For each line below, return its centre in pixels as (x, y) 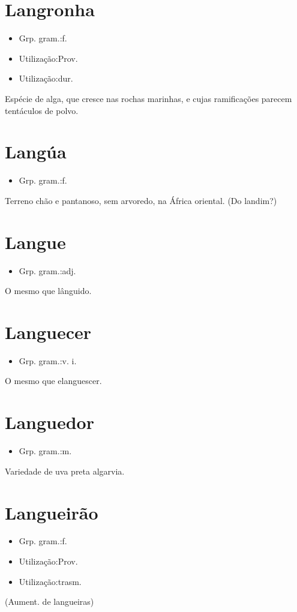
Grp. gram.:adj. (47, 270)
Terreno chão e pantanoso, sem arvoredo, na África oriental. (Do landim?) (141, 200)
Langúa (36, 151)
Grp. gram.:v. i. (48, 360)
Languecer (48, 331)
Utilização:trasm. (50, 581)
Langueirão (52, 512)
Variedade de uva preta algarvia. (65, 471)
